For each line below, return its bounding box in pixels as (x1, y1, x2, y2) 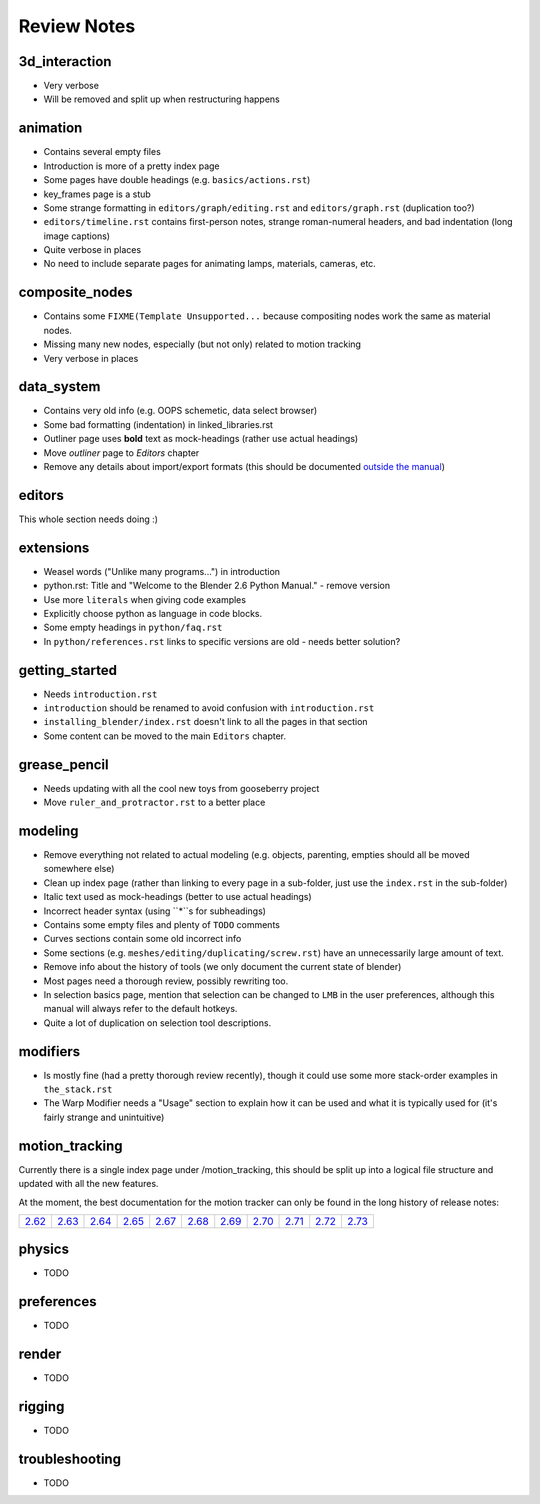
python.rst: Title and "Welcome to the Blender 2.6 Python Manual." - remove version (43, 580, 390, 592)
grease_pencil (18, 756, 109, 773)
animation (18, 120, 83, 137)
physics (18, 1241, 70, 1258)
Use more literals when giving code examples (43, 593, 247, 605)
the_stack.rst (43, 1084, 113, 1095)
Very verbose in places (43, 352, 139, 364)
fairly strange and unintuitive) (43, 1111, 165, 1123)
